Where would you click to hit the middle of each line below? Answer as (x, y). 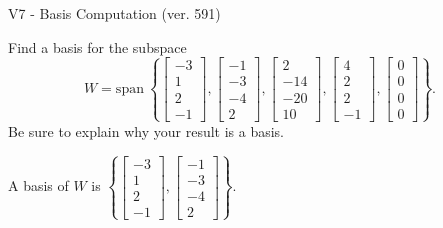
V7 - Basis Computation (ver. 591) (114, 13)
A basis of (38, 185)
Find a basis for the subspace (97, 46)
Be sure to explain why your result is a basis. (146, 130)
